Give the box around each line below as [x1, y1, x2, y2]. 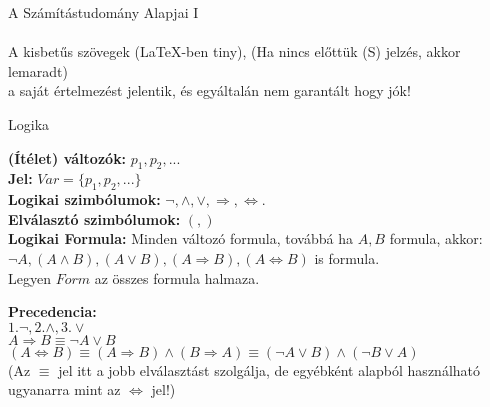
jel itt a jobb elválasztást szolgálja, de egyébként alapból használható [58, 359, 481, 380]
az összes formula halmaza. [94, 267, 260, 288]
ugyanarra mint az [8, 379, 121, 400]
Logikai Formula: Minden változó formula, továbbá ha [8, 228, 353, 249]
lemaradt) [8, 60, 68, 81]
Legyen [8, 267, 51, 288]
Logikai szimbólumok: [8, 189, 161, 210]
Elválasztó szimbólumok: [8, 208, 181, 229]
